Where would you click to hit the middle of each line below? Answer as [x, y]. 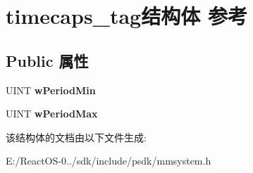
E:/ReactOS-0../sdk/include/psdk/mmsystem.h [109, 161]
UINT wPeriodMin [51, 90]
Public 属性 [47, 60]
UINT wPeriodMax [52, 114]
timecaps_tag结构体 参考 [126, 16]
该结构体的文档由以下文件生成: [76, 137]
